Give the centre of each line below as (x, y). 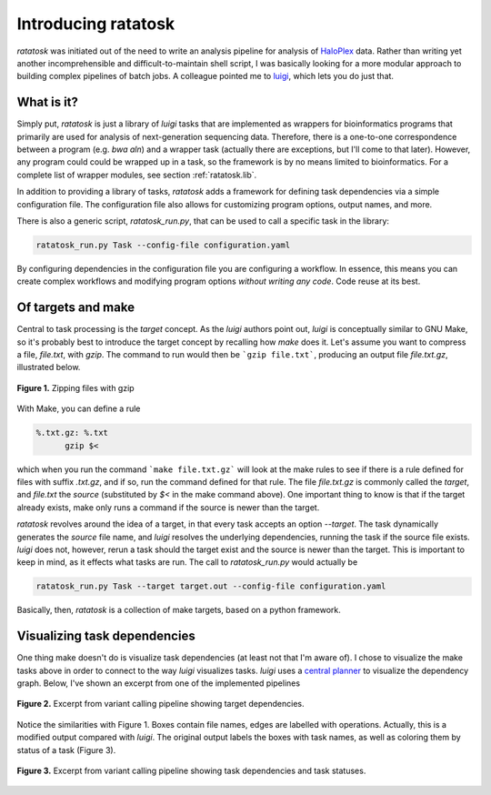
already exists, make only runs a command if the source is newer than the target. (168, 507)
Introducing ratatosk (96, 24)
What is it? (48, 102)
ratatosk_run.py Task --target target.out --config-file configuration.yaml (211, 586)
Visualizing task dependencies (106, 636)
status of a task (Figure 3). (66, 750)
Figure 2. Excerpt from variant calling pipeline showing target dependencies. (160, 704)
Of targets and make (76, 308)
